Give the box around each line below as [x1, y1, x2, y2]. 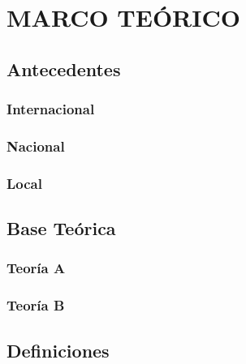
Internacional [6, 99, 95, 119]
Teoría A [6, 258, 66, 278]
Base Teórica [6, 216, 116, 241]
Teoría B [6, 295, 65, 315]
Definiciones [6, 337, 110, 362]
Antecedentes [6, 56, 121, 81]
